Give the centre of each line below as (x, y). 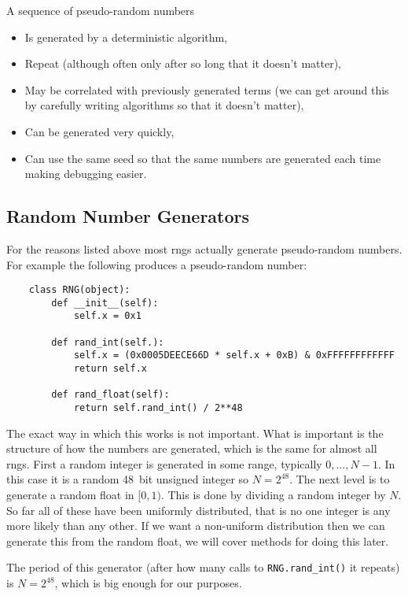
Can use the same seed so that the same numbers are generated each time (203, 158)
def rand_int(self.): (108, 342)
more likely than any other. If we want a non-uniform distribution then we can (196, 526)
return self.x (110, 369)
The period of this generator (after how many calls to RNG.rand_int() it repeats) (203, 567)
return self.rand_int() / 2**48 (158, 408)
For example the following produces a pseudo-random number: (157, 264)
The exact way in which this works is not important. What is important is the (195, 433)
